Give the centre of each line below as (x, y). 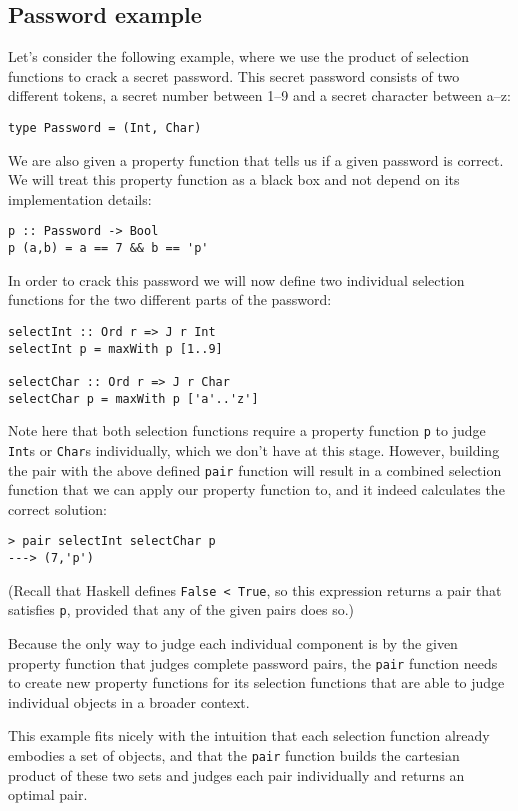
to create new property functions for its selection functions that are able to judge (256, 682)
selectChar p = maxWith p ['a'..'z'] (133, 398)
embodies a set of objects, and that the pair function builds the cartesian (234, 755)
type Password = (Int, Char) (105, 127)
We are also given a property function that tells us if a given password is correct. (256, 159)
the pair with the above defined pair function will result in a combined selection (255, 469)
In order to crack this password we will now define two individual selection (236, 279)
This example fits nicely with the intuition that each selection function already (249, 735)
